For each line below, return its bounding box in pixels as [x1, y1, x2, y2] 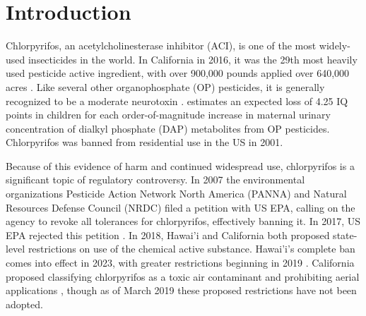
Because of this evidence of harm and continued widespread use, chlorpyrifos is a [6, 158, 355, 173]
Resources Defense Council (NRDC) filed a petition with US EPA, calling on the [6, 200, 355, 214]
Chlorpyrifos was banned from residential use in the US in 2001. [6, 135, 283, 150]
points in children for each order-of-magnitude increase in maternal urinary [6, 107, 331, 122]
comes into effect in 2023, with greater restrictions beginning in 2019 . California [6, 255, 355, 270]
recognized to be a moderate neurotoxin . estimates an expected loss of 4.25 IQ [6, 93, 348, 108]
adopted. [6, 296, 43, 311]
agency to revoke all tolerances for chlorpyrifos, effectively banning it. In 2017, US [6, 214, 361, 229]
